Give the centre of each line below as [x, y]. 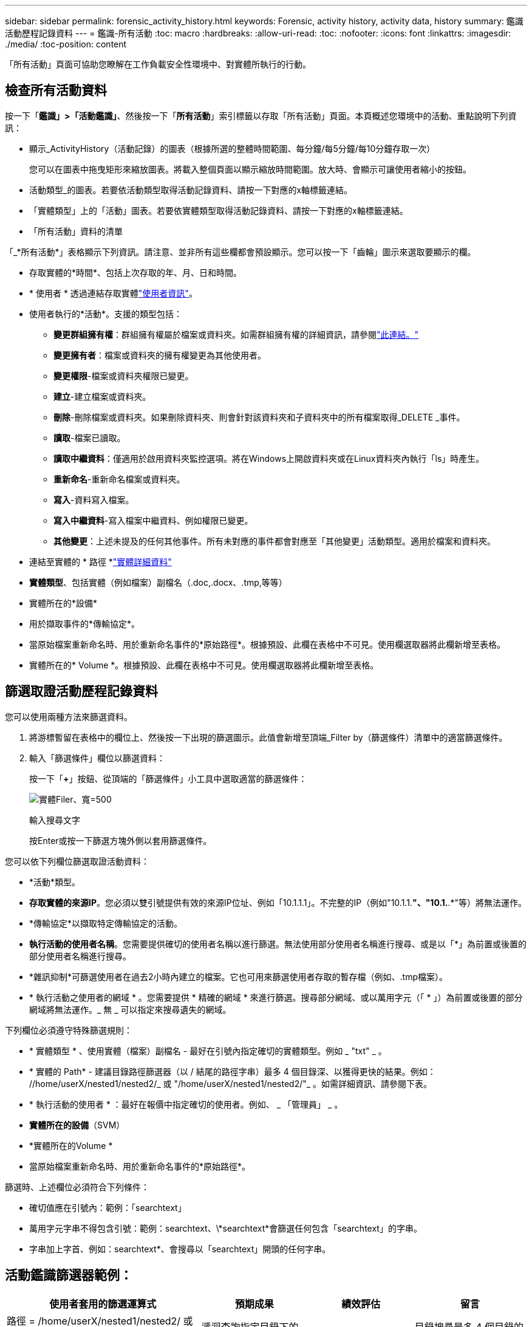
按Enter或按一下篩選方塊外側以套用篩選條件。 [121, 840]
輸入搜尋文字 [55, 820]
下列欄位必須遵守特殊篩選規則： [69, 1030]
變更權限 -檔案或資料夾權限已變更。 [124, 375]
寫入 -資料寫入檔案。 [94, 499]
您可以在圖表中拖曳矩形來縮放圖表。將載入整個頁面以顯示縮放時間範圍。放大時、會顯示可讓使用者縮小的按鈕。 [250, 169]
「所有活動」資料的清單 [76, 231]
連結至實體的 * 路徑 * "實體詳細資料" [101, 561]
